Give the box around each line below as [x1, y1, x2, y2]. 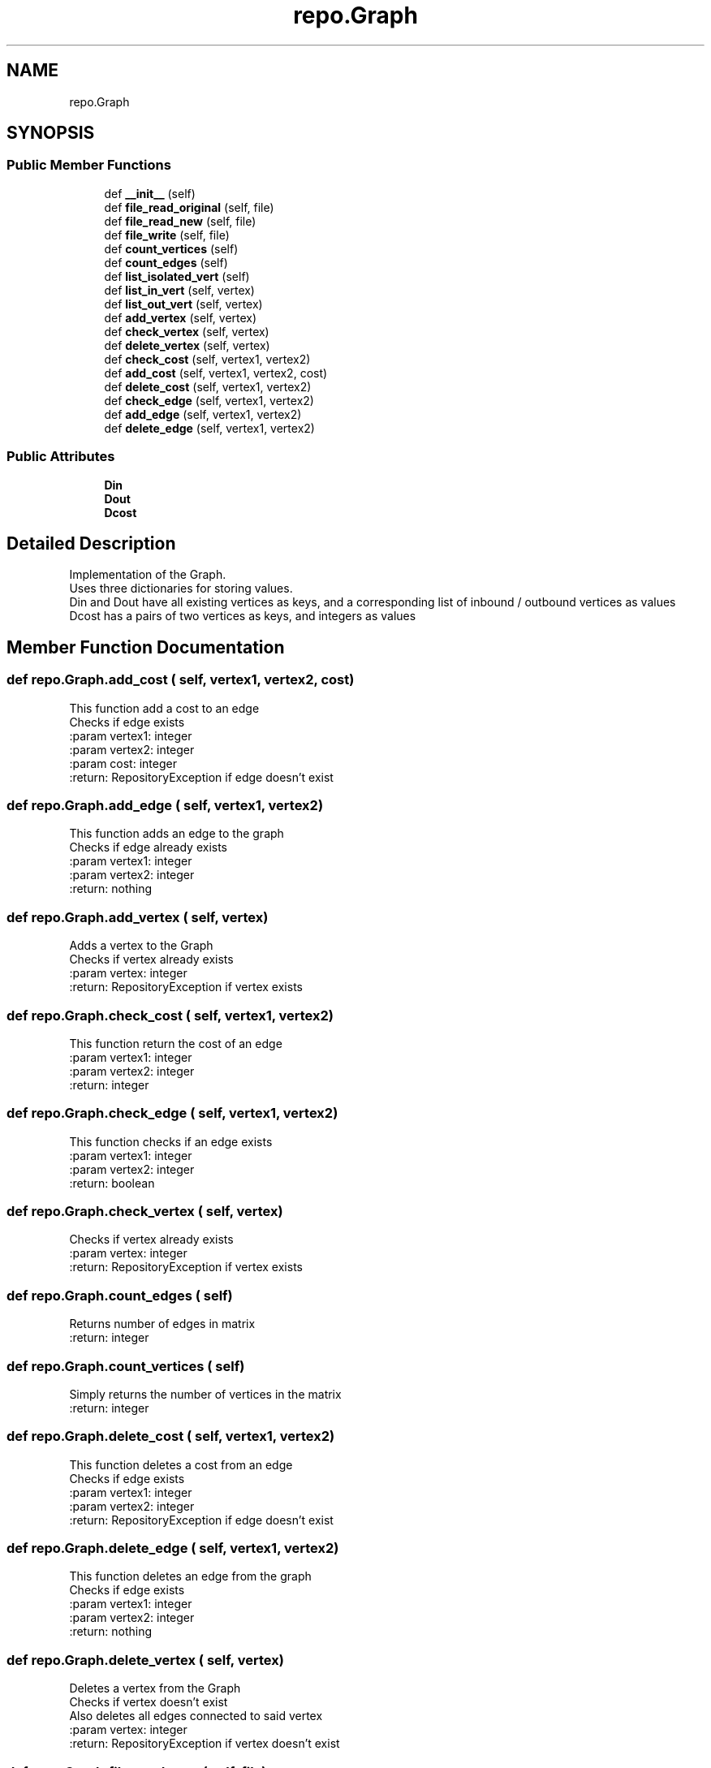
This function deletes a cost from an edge [69, 1457, 293, 1472]
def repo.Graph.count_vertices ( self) [6, 1357, 245, 1374]
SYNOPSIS [6, 123, 95, 144]
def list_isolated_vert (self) [104, 269, 250, 283]
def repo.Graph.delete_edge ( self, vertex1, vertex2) [6, 1540, 339, 1556]
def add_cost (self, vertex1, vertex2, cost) [104, 365, 328, 380]
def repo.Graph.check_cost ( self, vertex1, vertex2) [6, 1007, 334, 1024]
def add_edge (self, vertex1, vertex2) [104, 407, 302, 421]
